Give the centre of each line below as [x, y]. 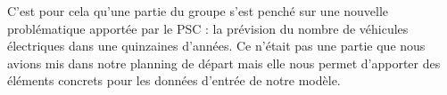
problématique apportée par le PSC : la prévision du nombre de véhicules [208, 28]
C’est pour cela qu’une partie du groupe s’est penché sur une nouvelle [198, 11]
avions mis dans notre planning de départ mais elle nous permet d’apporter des [224, 63]
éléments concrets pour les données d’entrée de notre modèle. [174, 80]
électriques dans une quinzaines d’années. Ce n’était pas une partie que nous [216, 46]
